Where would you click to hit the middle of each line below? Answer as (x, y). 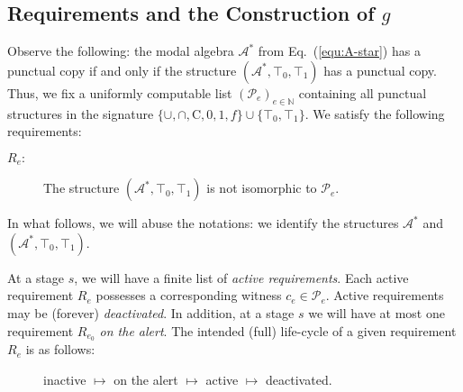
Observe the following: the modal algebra (121, 51)
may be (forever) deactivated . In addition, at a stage (151, 313)
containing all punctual (363, 92)
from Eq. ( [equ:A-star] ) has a (339, 51)
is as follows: (60, 349)
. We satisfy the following (375, 113)
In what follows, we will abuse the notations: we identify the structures (203, 223)
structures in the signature (81, 113)
